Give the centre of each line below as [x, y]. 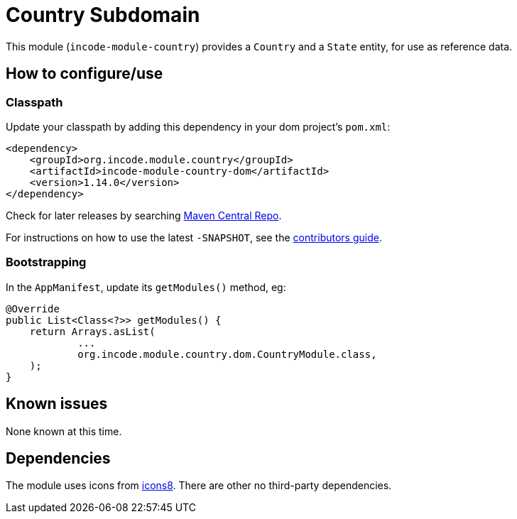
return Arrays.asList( [92, 331]
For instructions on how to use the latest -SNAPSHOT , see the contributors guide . [194, 237]
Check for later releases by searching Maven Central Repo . [144, 215]
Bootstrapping [46, 262]
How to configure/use [85, 74]
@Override [33, 308]
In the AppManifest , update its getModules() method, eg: [146, 287]
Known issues [57, 404]
